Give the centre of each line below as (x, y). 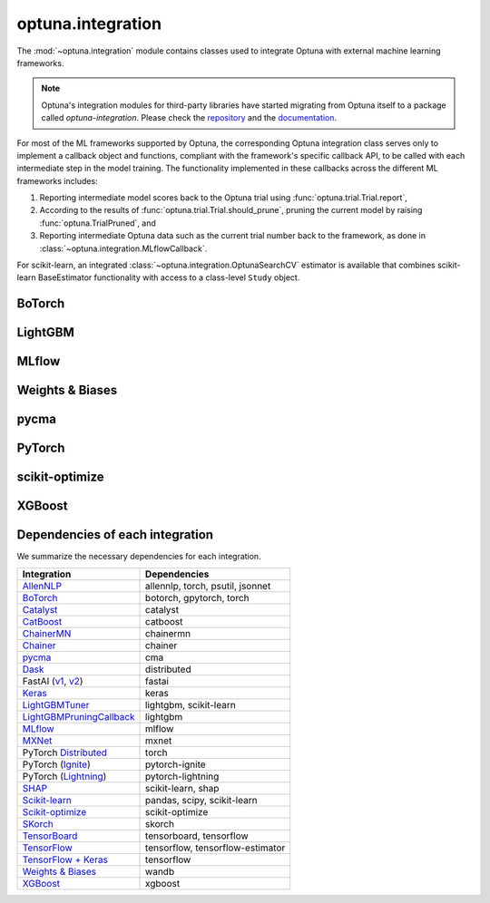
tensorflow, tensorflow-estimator (216, 848)
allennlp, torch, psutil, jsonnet (208, 586)
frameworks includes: (58, 180)
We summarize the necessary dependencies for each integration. (139, 557)
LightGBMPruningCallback (78, 716)
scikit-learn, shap (182, 788)
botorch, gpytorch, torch (197, 597)
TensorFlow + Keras (65, 859)
